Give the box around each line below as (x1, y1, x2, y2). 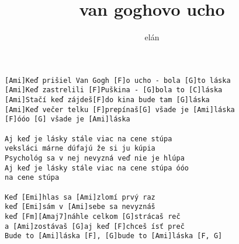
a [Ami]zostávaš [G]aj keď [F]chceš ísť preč (5, 222, 185, 231)
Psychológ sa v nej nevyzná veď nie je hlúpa (5, 154, 185, 162)
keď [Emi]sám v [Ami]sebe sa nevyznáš (5, 203, 155, 211)
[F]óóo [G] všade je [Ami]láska (5, 115, 130, 124)
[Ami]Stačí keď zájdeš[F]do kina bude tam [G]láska (5, 96, 210, 104)
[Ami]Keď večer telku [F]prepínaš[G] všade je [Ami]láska (5, 105, 235, 114)
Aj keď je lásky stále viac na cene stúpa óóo (5, 163, 189, 172)
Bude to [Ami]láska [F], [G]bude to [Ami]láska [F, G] (5, 232, 223, 240)
